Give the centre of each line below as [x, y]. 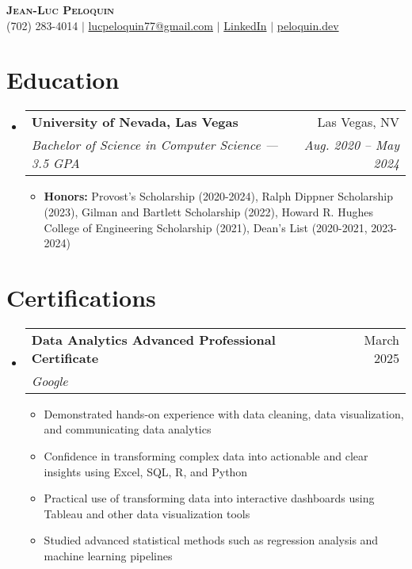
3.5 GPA [55, 163]
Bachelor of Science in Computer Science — [154, 145]
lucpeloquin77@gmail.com [151, 25]
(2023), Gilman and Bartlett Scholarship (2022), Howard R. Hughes [208, 211]
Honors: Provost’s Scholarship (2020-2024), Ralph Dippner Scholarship [219, 196]
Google [50, 380]
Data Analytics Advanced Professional [153, 339]
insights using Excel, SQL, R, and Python [146, 471]
